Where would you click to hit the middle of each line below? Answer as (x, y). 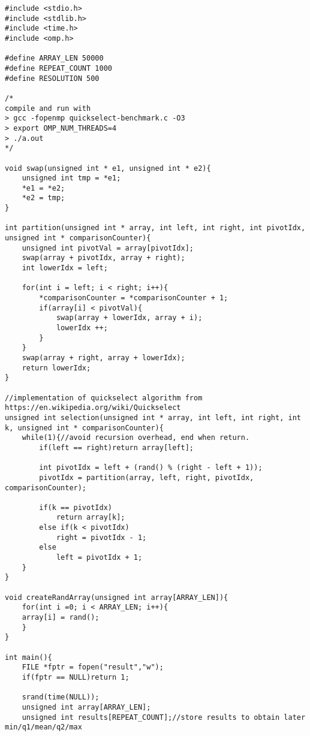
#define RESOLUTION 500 (52, 78)
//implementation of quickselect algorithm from (104, 398)
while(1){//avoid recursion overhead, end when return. (136, 438)
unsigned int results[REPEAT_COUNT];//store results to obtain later (164, 717)
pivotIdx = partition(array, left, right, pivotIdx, (147, 477)
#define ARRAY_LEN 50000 (54, 58)
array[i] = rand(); (61, 618)
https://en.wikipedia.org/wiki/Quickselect (93, 408)
